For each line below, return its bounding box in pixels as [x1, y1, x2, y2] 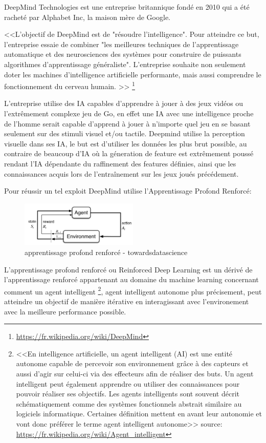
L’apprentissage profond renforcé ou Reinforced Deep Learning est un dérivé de [4, 264, 253, 275]
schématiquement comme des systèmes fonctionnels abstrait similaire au [16, 398, 242, 409]
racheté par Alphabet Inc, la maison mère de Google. [4, 11, 170, 22]
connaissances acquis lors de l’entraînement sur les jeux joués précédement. [4, 168, 239, 179]
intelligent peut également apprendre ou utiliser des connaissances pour [16, 378, 240, 389]
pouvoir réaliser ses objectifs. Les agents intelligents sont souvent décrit [16, 388, 239, 399]
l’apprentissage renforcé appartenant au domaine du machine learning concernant [4, 274, 259, 285]
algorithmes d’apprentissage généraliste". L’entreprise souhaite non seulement [4, 58, 246, 69]
